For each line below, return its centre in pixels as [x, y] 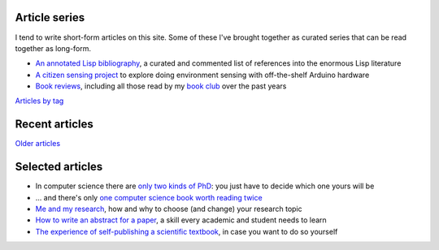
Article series [50, 17]
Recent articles [54, 125]
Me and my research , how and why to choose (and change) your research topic [169, 209]
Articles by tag [39, 101]
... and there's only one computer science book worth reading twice [149, 197]
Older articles [38, 144]
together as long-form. [53, 48]
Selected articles [59, 167]
